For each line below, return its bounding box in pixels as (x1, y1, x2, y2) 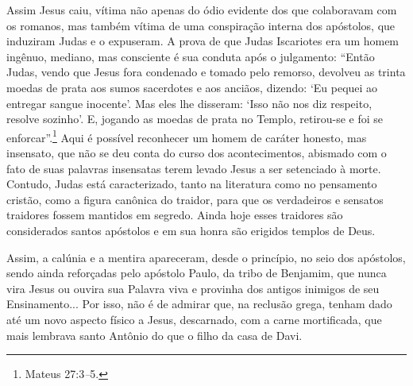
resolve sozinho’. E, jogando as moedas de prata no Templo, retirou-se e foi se (6, 110, 384, 127)
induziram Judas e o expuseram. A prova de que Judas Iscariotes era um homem (6, 33, 399, 49)
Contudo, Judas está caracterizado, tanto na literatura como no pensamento (6, 176, 377, 192)
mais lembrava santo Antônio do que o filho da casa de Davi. (6, 326, 303, 343)
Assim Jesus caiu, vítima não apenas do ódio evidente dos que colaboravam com (6, 2, 397, 17)
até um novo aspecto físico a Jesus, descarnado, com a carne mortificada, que (6, 311, 382, 327)
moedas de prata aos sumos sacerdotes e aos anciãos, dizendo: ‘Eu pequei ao (6, 79, 378, 95)
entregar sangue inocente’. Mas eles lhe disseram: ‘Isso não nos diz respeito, (6, 95, 372, 111)
